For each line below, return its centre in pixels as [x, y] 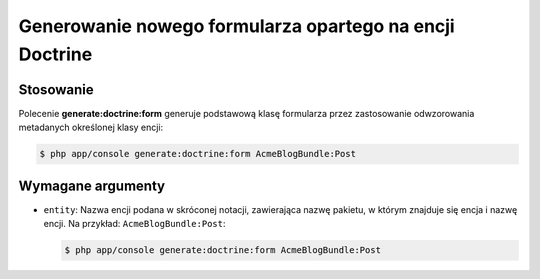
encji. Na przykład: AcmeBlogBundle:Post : [134, 224]
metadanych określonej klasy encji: [91, 127]
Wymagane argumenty [91, 185]
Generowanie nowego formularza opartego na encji [236, 26]
